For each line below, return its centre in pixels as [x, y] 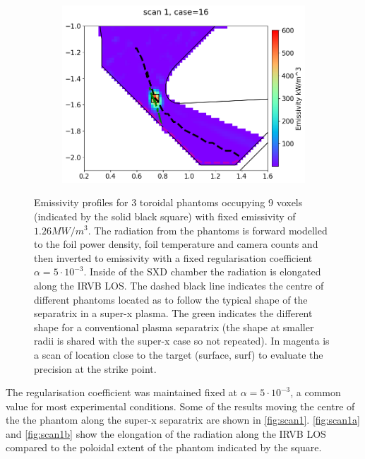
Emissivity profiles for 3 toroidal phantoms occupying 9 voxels [168, 202]
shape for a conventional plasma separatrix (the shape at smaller [174, 327]
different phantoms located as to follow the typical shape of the [171, 299]
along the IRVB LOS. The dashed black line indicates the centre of [179, 285]
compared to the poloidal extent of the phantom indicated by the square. [164, 447]
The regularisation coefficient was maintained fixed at [122, 392]
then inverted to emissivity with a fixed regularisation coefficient [173, 257]
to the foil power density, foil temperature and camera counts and [176, 244]
